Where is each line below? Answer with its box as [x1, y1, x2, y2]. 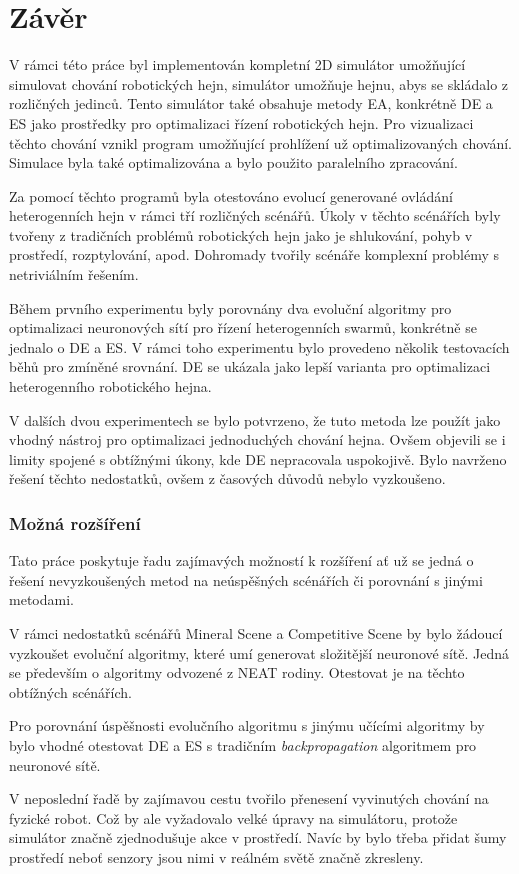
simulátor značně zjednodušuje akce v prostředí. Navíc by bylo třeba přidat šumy [9, 827, 507, 848]
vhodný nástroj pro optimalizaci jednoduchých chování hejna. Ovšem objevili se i [9, 429, 506, 450]
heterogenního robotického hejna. [9, 376, 212, 397]
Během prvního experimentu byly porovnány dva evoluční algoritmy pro [9, 297, 452, 318]
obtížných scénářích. [9, 681, 133, 702]
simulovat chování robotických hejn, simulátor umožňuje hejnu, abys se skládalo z [9, 73, 509, 94]
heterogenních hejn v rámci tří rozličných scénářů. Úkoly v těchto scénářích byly [9, 205, 501, 226]
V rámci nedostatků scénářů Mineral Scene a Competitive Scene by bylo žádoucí [9, 623, 503, 643]
